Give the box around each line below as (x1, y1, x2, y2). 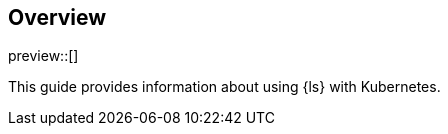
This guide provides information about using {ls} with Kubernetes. (8, 78, 441, 96)
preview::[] (8, 47, 79, 65)
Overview (8, 5, 107, 30)
